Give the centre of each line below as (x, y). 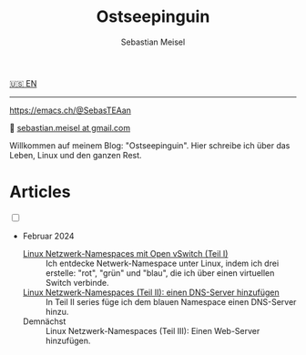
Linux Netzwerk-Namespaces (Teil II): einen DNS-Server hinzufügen (151, 292)
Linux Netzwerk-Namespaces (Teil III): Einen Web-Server (153, 330)
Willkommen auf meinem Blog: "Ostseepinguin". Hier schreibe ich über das (150, 145)
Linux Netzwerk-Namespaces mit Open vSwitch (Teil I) (125, 253)
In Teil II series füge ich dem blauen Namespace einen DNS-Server (171, 301)
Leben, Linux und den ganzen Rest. (76, 155)
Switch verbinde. (77, 282)
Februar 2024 (48, 236)
